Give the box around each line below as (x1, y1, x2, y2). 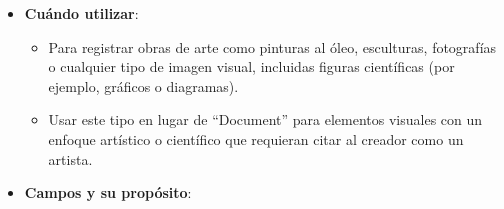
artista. (48, 148, 93, 169)
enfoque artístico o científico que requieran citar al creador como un (48, 128, 464, 149)
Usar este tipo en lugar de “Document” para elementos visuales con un (48, 109, 483, 130)
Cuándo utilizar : (24, 3, 139, 23)
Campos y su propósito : (24, 182, 192, 203)
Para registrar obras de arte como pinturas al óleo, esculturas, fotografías (48, 36, 497, 57)
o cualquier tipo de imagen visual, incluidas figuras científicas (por (48, 56, 455, 77)
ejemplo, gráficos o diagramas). (48, 75, 239, 96)
